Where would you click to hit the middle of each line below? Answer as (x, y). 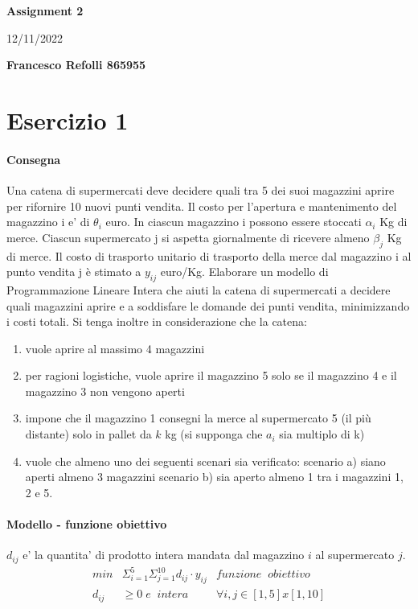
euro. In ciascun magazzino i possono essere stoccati (234, 222)
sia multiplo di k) (322, 434)
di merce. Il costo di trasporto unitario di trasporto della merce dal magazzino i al (209, 255)
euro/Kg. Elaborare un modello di (244, 272)
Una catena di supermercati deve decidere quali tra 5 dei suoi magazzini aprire (201, 189)
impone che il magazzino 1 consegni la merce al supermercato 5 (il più (198, 418)
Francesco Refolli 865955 (76, 65)
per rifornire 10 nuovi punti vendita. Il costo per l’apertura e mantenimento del (202, 206)
